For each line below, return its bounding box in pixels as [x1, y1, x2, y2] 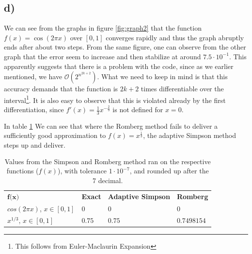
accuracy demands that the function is [4, 84, 118, 94]
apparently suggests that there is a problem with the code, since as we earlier [4, 61, 234, 71]
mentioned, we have [4, 71, 63, 82]
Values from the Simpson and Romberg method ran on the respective [4, 156, 211, 166]
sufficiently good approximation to [4, 130, 106, 140]
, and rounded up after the [129, 166, 209, 176]
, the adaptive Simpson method [143, 130, 236, 140]
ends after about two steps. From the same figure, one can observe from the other [4, 42, 246, 52]
